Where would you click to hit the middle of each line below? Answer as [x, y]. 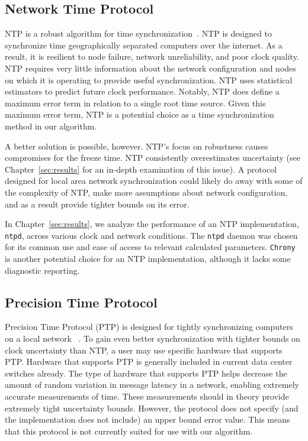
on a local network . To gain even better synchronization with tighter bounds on [153, 338]
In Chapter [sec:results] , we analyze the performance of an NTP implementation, [152, 224]
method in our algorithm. [51, 126]
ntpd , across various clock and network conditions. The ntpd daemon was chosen [151, 235]
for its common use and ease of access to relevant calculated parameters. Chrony [150, 247]
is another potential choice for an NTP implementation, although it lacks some [148, 259]
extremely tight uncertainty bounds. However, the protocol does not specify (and [152, 408]
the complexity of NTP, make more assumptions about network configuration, [146, 192]
